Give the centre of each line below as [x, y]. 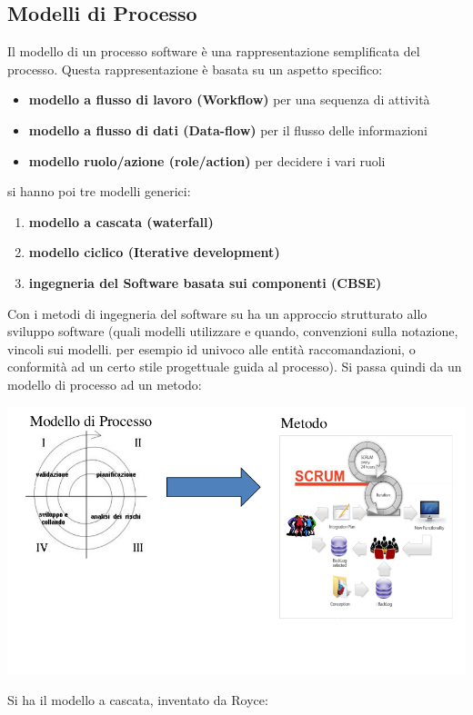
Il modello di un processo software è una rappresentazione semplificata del [214, 51]
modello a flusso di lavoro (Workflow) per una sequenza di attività [229, 99]
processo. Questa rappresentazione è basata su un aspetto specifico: [195, 69]
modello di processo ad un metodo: [105, 384]
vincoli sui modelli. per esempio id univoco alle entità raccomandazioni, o [211, 348]
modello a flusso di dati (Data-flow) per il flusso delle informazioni [228, 129]
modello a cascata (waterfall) [121, 221]
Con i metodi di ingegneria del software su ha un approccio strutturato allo [217, 313]
